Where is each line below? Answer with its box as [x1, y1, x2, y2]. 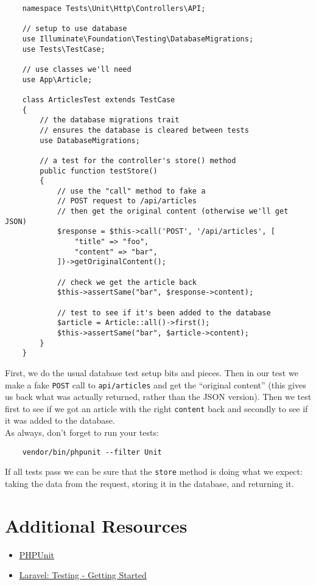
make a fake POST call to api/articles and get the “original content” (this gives [5, 378, 306, 391]
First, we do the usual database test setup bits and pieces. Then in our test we [5, 366, 298, 379]
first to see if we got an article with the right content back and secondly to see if [5, 402, 308, 415]
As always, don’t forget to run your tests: [5, 426, 159, 439]
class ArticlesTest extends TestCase [22, 95, 175, 104]
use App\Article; [22, 75, 93, 84]
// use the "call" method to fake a [57, 186, 206, 195]
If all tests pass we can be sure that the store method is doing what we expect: [5, 465, 303, 478]
